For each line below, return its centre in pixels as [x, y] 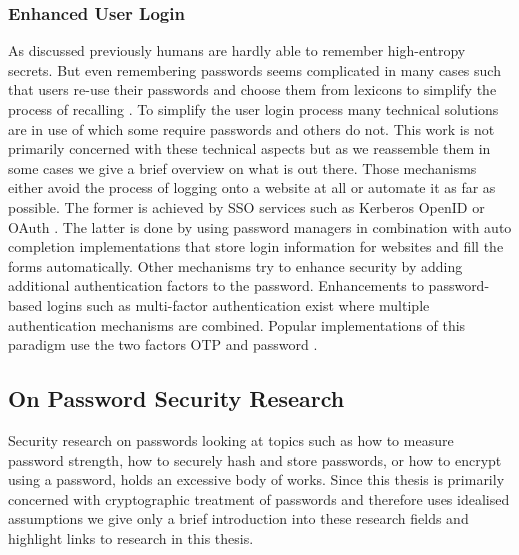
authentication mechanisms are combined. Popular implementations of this [237, 324]
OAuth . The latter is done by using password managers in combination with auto [260, 226]
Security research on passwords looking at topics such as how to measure [231, 439]
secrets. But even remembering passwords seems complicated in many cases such [254, 69]
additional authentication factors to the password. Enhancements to [216, 285]
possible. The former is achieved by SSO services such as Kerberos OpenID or [246, 206]
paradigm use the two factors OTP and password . [163, 344]
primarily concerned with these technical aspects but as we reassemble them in [249, 148]
